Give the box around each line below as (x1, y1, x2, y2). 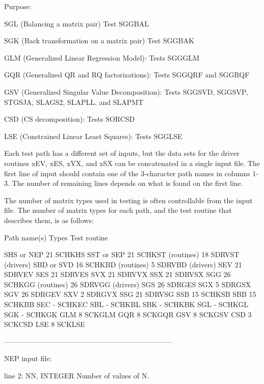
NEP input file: (4, 353, 52, 364)
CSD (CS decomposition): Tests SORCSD (4, 114, 135, 124)
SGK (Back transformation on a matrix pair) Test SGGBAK (4, 35, 194, 46)
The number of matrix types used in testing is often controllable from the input (4, 195, 253, 205)
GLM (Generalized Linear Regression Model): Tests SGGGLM (4, 52, 200, 63)
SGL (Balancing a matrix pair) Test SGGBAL (4, 18, 149, 29)
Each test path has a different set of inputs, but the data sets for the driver (4, 148, 240, 158)
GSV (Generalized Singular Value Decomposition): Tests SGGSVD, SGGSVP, (4, 86, 248, 97)
